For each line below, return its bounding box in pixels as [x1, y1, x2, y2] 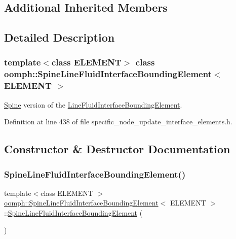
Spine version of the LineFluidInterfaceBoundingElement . [4, 99, 182, 110]
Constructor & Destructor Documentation [4, 141, 230, 157]
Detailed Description [4, 29, 115, 45]
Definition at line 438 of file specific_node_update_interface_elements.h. [4, 116, 232, 127]
